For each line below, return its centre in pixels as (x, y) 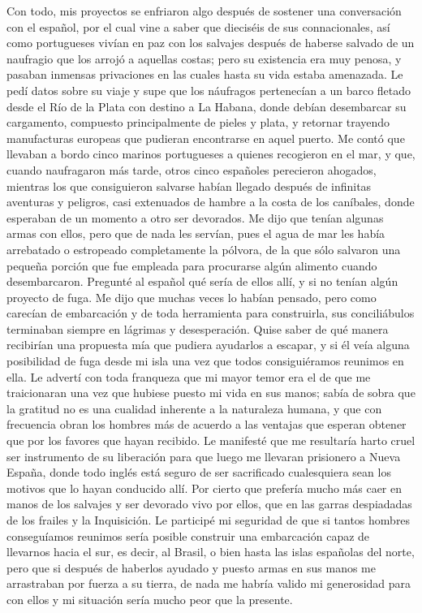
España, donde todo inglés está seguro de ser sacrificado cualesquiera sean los (199, 472)
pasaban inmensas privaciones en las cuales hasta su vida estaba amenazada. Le (205, 74)
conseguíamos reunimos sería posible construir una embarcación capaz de (188, 535)
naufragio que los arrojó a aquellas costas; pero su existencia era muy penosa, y (204, 58)
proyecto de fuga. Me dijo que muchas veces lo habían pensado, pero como (192, 297)
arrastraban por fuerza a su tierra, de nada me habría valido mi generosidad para (209, 583)
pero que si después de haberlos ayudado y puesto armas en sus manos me (191, 567)
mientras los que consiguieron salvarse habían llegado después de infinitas (189, 186)
